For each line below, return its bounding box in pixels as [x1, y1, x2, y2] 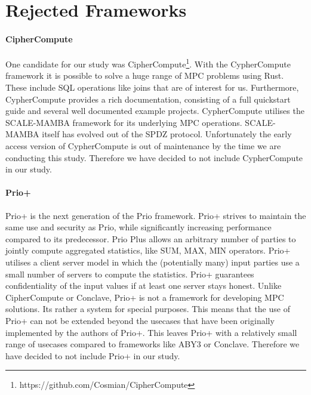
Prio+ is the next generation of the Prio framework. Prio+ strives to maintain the [5, 209, 306, 221]
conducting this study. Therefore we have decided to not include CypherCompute [5, 151, 303, 163]
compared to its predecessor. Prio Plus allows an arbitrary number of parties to [5, 232, 296, 245]
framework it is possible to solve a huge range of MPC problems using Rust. [5, 69, 284, 82]
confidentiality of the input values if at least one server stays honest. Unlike [5, 279, 282, 292]
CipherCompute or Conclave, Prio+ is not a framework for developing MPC [5, 291, 284, 303]
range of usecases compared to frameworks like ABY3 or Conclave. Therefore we [5, 338, 300, 350]
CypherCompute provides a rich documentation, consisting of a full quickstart [5, 92, 291, 105]
